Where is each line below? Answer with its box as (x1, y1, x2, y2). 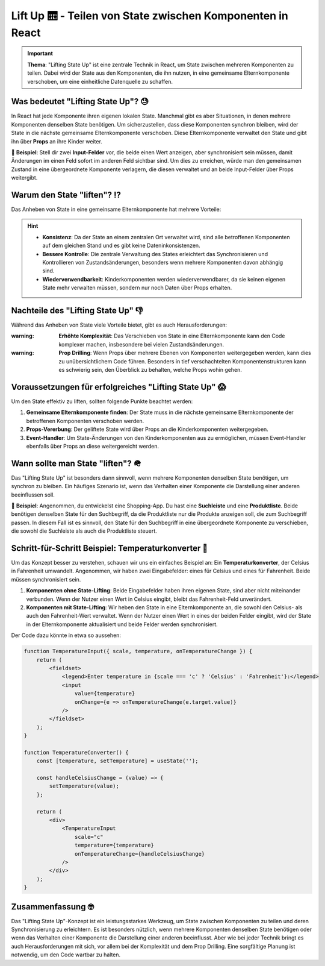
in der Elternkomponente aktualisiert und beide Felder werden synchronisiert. (26, 621, 218, 628)
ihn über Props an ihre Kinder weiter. (11, 137, 102, 145)
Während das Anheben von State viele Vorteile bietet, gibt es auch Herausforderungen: (11, 321, 227, 328)
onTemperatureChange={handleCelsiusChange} (74, 850, 205, 857)
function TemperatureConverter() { (23, 749, 129, 756)
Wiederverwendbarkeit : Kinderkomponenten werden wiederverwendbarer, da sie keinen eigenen (42, 275, 286, 283)
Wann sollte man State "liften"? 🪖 (11, 458, 141, 468)
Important (27, 50, 54, 57)
